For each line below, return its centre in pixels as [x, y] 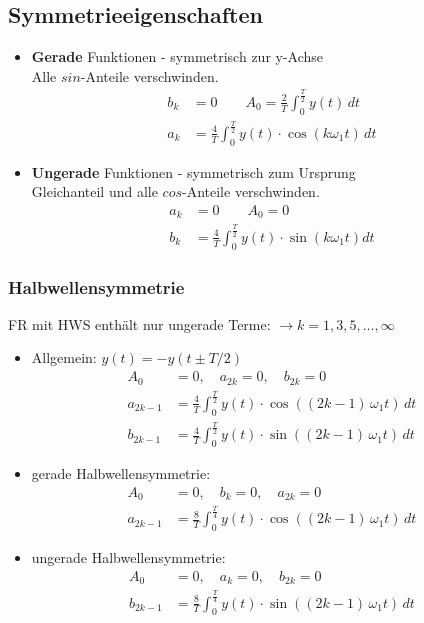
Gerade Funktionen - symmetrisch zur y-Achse [177, 56]
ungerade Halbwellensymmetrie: [128, 557]
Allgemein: [64, 357]
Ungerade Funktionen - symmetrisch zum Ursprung [193, 171]
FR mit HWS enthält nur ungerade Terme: [139, 323]
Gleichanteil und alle [94, 191]
